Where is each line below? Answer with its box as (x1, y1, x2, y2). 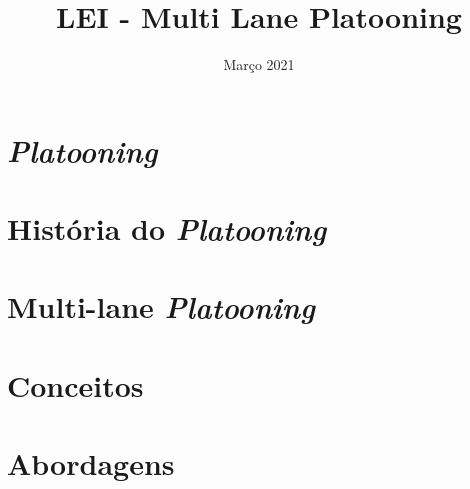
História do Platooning (7, 208, 327, 250)
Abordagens (7, 443, 175, 484)
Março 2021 (223, 54, 295, 75)
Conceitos (7, 364, 144, 405)
